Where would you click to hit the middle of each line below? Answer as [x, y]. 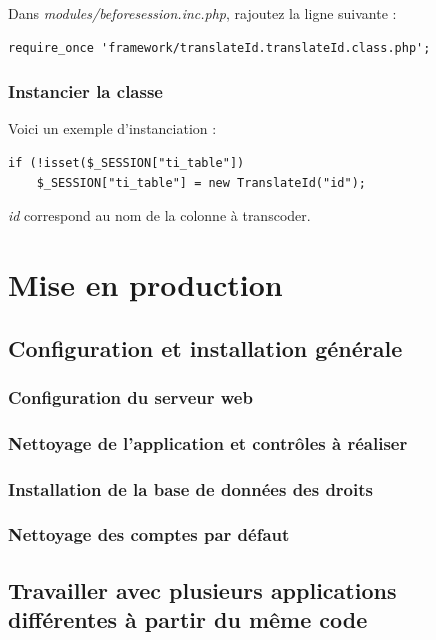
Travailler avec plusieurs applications [202, 589]
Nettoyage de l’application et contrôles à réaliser [208, 442]
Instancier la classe [85, 91]
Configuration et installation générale [205, 347]
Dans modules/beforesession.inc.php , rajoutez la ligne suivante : [202, 13]
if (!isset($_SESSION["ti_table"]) [126, 163]
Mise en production [145, 283]
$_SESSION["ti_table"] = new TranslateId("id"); [201, 182]
